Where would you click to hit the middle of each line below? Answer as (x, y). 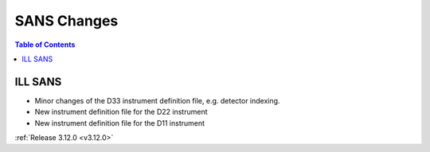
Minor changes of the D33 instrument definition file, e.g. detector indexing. (157, 100)
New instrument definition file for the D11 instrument (120, 123)
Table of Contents (45, 45)
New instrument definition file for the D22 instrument (121, 112)
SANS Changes (66, 21)
